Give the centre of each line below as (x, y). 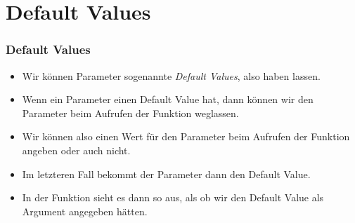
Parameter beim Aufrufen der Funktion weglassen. (130, 113)
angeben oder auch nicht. (76, 150)
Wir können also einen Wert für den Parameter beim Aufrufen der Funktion (186, 136)
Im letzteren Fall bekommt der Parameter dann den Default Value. (166, 174)
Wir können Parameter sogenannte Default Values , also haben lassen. (171, 75)
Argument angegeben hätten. (85, 211)
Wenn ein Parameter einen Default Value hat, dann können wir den (168, 99)
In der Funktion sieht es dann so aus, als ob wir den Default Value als (173, 197)
